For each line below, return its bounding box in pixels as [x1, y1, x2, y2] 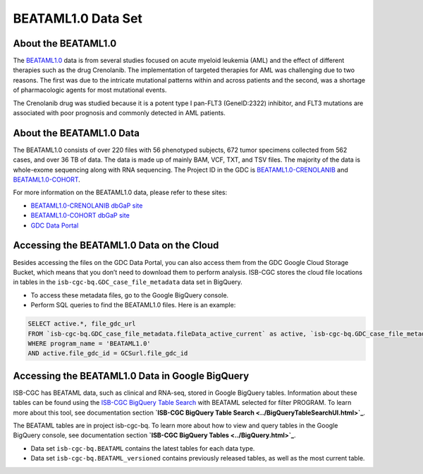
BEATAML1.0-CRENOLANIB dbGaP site [30, 201, 143, 210]
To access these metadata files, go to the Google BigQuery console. [30, 290, 229, 300]
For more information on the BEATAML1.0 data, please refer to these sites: [13, 188, 228, 197]
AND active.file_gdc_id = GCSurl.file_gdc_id [27, 350, 188, 357]
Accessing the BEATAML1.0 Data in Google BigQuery [13, 369, 250, 381]
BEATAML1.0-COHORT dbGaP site [30, 211, 130, 220]
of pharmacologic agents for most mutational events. [13, 85, 167, 95]
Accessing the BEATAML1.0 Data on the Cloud [13, 239, 219, 251]
